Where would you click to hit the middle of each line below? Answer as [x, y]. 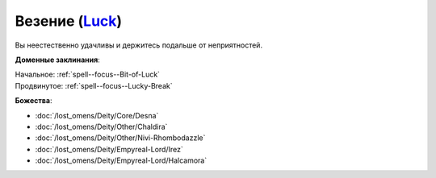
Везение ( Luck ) [69, 21]
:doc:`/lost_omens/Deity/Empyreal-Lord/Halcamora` [121, 160]
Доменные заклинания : [57, 60]
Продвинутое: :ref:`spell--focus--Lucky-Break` [94, 85]
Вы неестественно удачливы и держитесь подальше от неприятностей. [138, 45]
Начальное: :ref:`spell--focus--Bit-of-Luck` [88, 75]
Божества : [34, 101]
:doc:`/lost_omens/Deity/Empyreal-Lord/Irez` [109, 149]
